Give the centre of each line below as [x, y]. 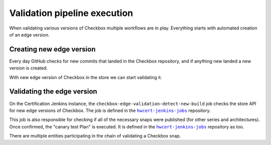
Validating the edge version [53, 92]
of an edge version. [29, 34]
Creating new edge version [52, 49]
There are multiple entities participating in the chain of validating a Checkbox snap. [95, 136]
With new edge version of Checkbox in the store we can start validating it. [86, 77]
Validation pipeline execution [71, 13]
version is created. [28, 68]
